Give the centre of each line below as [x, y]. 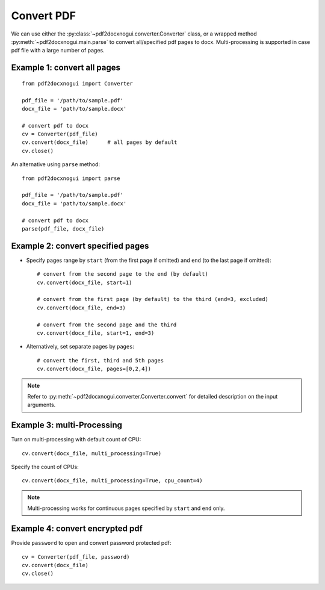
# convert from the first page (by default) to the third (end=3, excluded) [153, 299]
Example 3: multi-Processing [67, 425]
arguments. [42, 405]
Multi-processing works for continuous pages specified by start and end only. [126, 508]
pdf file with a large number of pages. [58, 51]
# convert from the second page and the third [107, 324]
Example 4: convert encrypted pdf [77, 529]
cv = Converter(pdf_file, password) [76, 557]
